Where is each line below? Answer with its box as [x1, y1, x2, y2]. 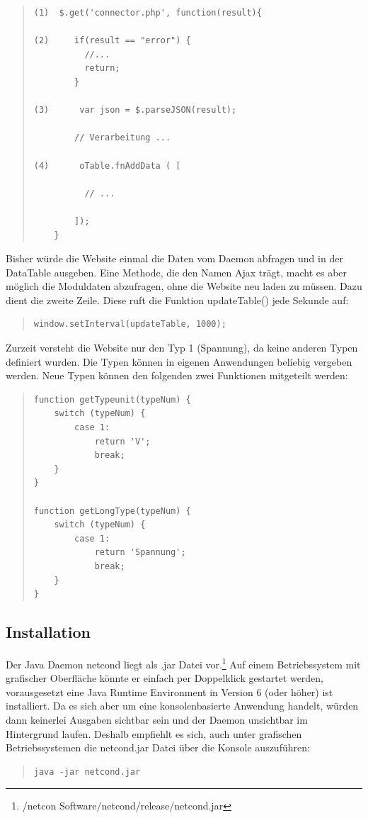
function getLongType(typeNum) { [33, 505, 191, 516]
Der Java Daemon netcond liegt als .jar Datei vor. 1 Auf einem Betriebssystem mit [6, 654, 361, 671]
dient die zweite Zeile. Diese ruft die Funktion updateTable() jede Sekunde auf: [6, 292, 349, 307]
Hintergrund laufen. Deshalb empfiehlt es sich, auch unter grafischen [6, 726, 302, 741]
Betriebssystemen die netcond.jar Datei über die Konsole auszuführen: [6, 740, 310, 755]
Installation [6, 621, 91, 643]
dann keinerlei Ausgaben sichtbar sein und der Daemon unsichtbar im [6, 712, 308, 727]
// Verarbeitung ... [74, 133, 171, 143]
